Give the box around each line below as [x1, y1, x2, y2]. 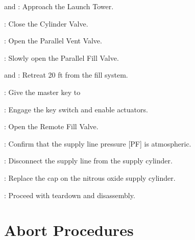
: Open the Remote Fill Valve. [4, 121, 99, 132]
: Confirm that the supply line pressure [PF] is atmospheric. [4, 138, 191, 149]
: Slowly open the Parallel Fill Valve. [4, 52, 119, 63]
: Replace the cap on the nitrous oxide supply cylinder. [4, 172, 176, 183]
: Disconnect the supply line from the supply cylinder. [4, 155, 173, 166]
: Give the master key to [4, 86, 81, 97]
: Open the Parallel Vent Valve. [4, 35, 102, 46]
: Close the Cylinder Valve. [4, 18, 88, 29]
